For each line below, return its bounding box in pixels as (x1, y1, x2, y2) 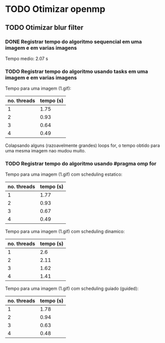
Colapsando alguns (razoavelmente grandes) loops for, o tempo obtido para (5, 142, 160, 148)
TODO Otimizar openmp (5, 3, 106, 15)
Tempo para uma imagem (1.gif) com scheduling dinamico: (5, 228, 125, 234)
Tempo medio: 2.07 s (5, 56, 49, 62)
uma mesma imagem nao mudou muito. (5, 148, 86, 154)
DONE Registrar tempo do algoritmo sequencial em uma (5, 38, 142, 45)
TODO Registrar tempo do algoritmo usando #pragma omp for (5, 160, 157, 167)
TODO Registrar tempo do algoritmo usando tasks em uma (5, 68, 148, 75)
